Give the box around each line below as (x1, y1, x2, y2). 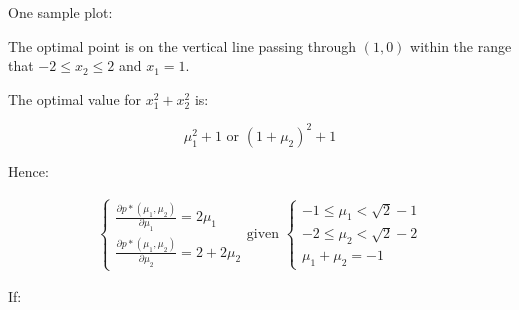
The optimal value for (8, 88, 142, 109)
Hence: (8, 160, 49, 181)
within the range (410, 35, 512, 56)
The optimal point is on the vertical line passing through (8, 35, 356, 56)
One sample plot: (8, 2, 113, 22)
